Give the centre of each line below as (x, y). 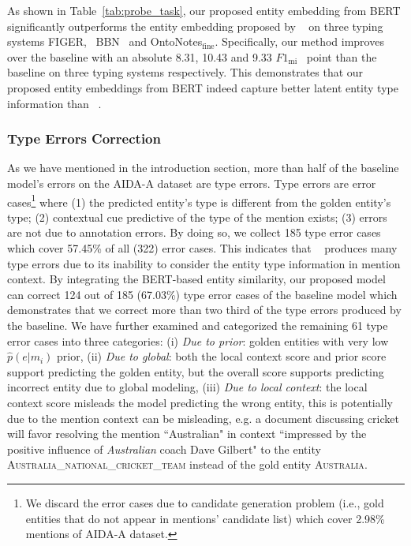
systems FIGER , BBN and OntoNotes (105, 41)
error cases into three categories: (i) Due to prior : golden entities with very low (198, 340)
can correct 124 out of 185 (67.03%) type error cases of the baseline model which (202, 294)
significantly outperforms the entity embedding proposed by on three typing (195, 26)
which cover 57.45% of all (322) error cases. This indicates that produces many (202, 248)
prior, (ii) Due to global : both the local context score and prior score (222, 356)
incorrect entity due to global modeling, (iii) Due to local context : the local (187, 387)
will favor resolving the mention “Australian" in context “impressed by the (187, 434)
